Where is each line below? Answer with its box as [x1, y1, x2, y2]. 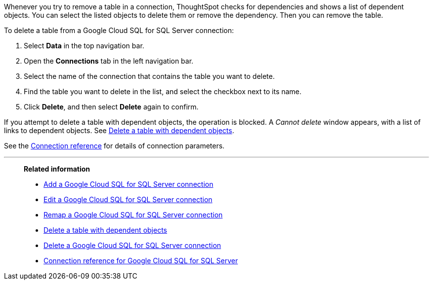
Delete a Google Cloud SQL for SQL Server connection [43, 241, 221, 249]
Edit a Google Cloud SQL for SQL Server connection [43, 195, 213, 204]
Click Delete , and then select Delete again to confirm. [24, 103, 199, 111]
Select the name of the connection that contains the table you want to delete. [24, 72, 275, 80]
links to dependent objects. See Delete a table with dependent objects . [4, 126, 234, 135]
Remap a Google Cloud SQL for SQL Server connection [43, 211, 223, 219]
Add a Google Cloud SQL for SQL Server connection [43, 180, 214, 188]
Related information [24, 165, 90, 173]
